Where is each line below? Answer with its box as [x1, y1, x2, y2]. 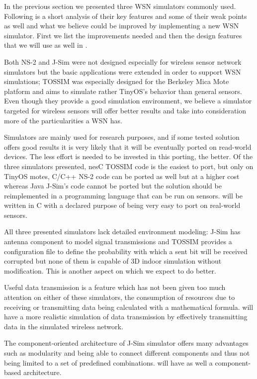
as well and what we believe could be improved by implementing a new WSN [4, 20, 239, 31]
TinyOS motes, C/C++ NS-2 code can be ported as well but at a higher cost [4, 171, 240, 181]
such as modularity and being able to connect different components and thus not [4, 348, 250, 358]
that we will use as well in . [4, 40, 87, 50]
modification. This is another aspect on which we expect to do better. [4, 265, 216, 276]
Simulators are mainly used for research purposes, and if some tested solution [4, 132, 240, 142]
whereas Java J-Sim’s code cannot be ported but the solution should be [4, 181, 222, 191]
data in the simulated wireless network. [4, 321, 123, 331]
